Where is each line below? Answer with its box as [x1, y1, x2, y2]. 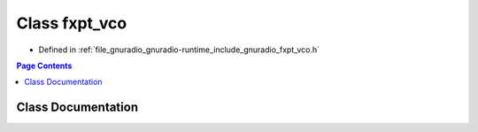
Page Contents [16, 60, 73, 71]
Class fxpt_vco [16, 13, 127, 33]
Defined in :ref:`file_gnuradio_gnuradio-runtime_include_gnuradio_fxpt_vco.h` [38, 44, 320, 55]
